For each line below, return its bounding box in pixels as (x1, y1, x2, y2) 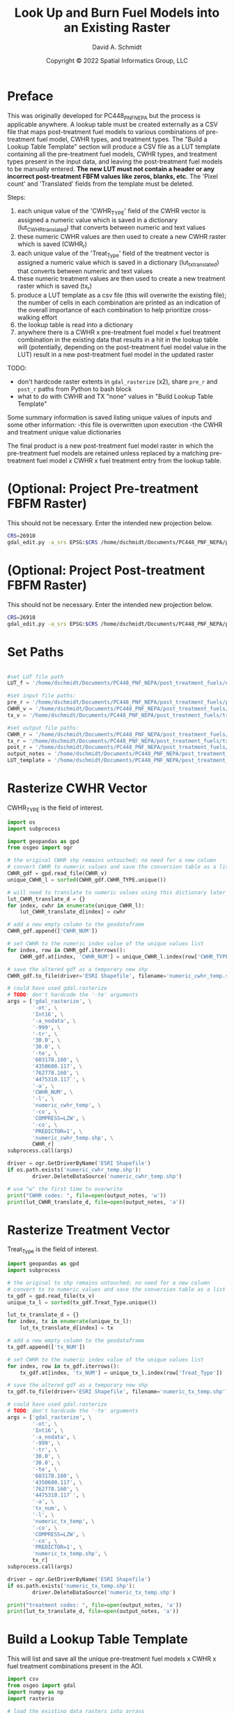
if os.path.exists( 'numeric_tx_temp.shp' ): (7, 1582, 136, 1589)
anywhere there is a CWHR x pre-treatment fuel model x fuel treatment (17, 328, 221, 337)
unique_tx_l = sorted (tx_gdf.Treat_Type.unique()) (7, 1299, 157, 1306)
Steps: (7, 194, 26, 202)
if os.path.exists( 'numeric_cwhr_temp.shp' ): (7, 1167, 141, 1174)
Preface (7, 88, 54, 104)
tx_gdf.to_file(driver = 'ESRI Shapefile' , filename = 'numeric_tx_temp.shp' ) (7, 1388, 229, 1395)
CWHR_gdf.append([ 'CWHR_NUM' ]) (7, 928, 98, 935)
